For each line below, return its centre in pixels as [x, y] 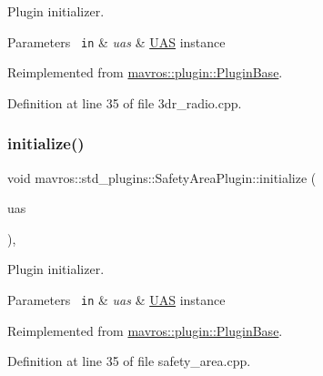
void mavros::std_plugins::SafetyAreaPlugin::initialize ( [162, 177]
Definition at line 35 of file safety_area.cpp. [129, 361]
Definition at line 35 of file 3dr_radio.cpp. [125, 102]
